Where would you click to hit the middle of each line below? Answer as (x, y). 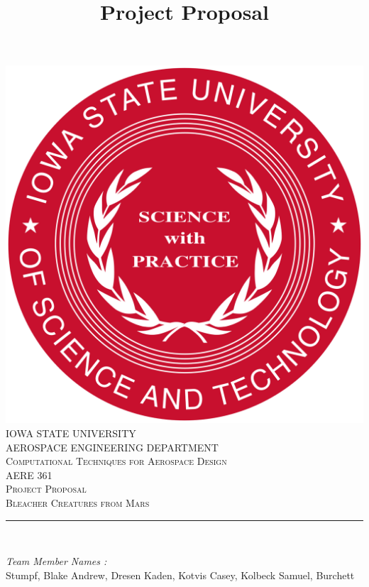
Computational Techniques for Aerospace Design (116, 461)
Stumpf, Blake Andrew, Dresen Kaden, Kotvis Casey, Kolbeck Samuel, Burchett (180, 575)
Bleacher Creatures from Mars (78, 502)
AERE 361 (29, 474)
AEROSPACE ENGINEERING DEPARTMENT (112, 447)
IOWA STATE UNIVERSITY (71, 433)
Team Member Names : (56, 561)
